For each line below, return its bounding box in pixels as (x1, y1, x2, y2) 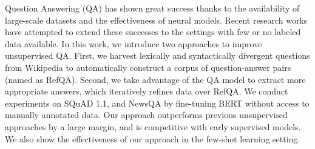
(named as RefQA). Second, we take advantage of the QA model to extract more (5, 73, 306, 85)
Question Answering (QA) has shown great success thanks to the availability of (5, 2, 300, 14)
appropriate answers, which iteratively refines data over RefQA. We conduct (5, 85, 288, 98)
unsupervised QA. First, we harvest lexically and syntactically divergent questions (5, 49, 310, 62)
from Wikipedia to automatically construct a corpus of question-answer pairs (5, 61, 291, 73)
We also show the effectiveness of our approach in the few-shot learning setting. (5, 132, 300, 145)
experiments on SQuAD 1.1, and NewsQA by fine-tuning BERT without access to (5, 96, 310, 109)
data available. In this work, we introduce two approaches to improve (5, 37, 262, 50)
